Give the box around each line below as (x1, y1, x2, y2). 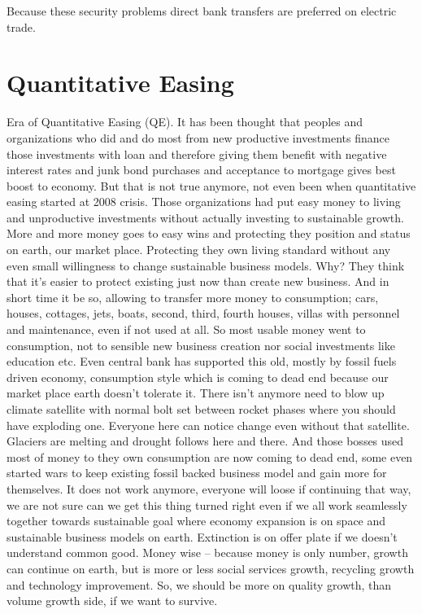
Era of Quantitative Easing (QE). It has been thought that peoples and (7, 113, 363, 130)
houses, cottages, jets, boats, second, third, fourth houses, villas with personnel (7, 305, 400, 322)
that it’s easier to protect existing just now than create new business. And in (7, 273, 389, 290)
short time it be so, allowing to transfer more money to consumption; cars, (7, 288, 379, 305)
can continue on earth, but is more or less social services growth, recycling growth (7, 559, 415, 577)
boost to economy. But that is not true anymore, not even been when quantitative (7, 177, 416, 194)
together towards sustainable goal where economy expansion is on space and (7, 512, 386, 529)
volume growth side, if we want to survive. (7, 592, 218, 609)
